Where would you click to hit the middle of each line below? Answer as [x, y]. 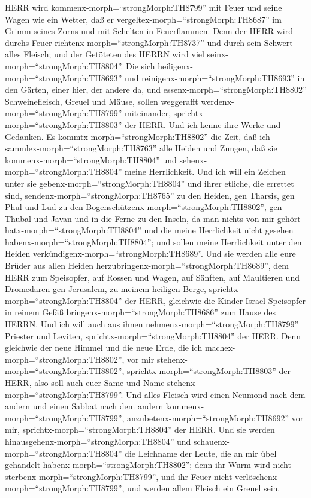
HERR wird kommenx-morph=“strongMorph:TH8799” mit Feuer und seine [144, 7]
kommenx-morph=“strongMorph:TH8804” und [91, 160]
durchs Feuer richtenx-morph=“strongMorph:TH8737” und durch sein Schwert [149, 42]
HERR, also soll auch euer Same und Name [85, 382]
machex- [220, 347]
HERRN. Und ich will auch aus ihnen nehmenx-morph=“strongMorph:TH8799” [152, 324]
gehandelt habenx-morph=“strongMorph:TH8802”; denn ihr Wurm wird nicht [148, 465]
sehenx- [193, 160]
